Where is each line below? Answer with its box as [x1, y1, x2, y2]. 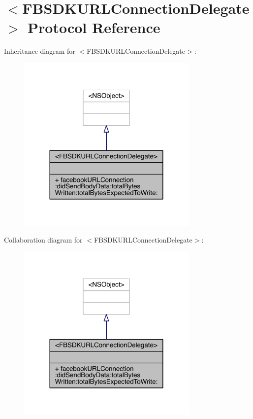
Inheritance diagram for [4, 46, 75, 56]
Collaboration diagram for [4, 235, 83, 245]
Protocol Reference [28, 17, 160, 37]
